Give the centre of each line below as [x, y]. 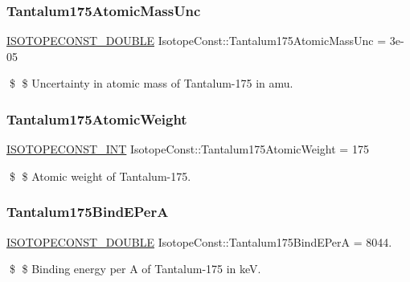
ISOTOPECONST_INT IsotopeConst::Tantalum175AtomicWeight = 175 [188, 149]
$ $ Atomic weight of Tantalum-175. [100, 176]
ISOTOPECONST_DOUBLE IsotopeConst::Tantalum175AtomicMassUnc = [197, 41]
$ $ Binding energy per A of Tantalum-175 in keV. [135, 269]
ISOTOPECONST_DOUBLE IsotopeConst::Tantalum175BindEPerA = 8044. [199, 241]
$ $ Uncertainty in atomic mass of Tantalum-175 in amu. [151, 83]
